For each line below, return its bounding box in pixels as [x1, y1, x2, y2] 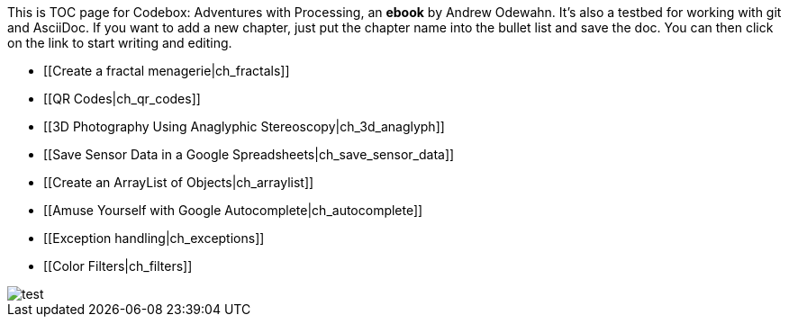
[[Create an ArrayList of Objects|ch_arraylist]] [43, 175, 314, 190]
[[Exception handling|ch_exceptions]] [43, 230, 265, 246]
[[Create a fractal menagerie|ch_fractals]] [43, 63, 290, 78]
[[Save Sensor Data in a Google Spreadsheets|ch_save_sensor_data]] [43, 147, 455, 162]
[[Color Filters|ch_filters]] [43, 258, 193, 274]
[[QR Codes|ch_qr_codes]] [43, 91, 201, 106]
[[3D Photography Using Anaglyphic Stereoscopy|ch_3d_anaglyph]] [43, 119, 445, 134]
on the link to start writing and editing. [7, 35, 232, 50]
